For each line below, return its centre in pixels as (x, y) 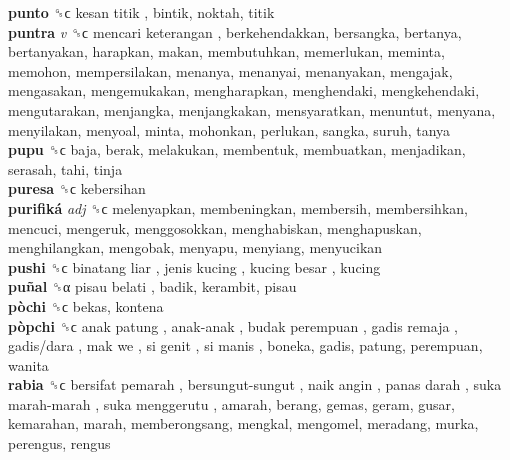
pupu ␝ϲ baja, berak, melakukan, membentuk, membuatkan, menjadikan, (237, 149)
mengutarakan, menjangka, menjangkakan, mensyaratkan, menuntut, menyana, (252, 109)
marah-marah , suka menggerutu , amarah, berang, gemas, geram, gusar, (231, 403)
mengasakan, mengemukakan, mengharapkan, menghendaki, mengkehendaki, (244, 90)
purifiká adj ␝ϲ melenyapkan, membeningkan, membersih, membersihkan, (238, 207)
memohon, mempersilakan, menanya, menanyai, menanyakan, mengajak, (230, 70)
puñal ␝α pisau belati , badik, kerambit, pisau (152, 286)
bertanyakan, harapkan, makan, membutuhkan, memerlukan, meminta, (226, 51)
